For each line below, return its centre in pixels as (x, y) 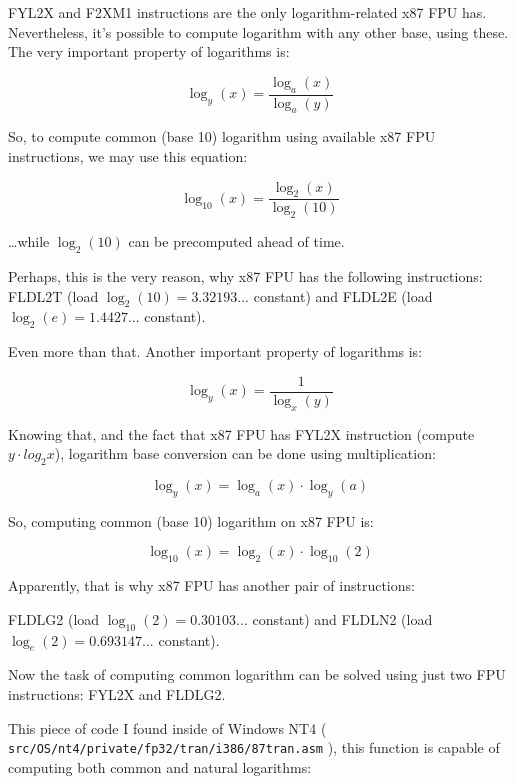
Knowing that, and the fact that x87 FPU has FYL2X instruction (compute (241, 433)
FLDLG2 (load (54, 618)
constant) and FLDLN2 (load (342, 618)
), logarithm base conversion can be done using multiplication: (245, 453)
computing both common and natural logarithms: (160, 766)
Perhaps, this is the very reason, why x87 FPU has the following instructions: (245, 276)
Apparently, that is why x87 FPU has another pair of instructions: (211, 585)
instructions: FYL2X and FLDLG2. (117, 694)
